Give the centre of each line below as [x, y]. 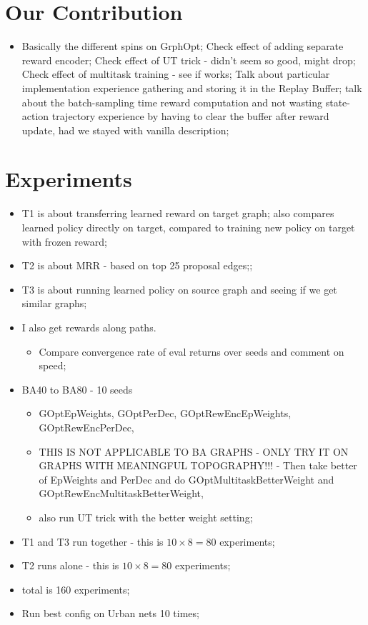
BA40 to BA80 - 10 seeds [77, 389]
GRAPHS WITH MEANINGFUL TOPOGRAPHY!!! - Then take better [198, 465]
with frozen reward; [64, 241]
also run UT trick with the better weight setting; [146, 517]
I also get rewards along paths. [89, 327]
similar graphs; [54, 303]
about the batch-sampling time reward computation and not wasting [172, 102]
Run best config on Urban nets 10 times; [110, 613]
